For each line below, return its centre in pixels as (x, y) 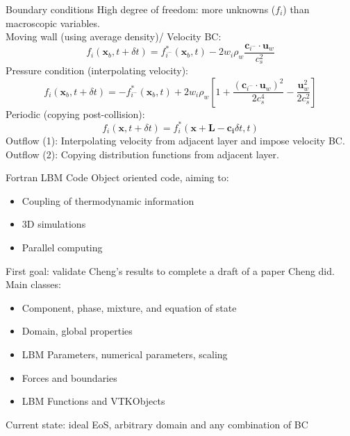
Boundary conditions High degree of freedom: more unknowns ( (141, 9)
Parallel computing (62, 247)
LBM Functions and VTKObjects (93, 401)
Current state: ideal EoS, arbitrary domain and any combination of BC (157, 424)
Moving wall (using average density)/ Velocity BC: (114, 36)
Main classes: (33, 284)
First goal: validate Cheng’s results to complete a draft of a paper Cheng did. (170, 270)
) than (296, 9)
